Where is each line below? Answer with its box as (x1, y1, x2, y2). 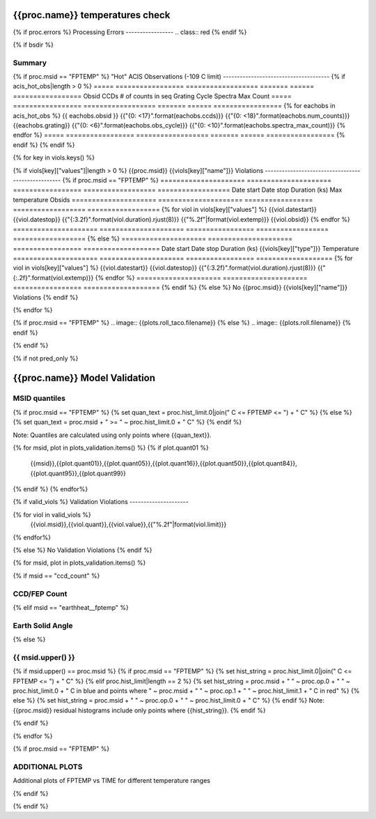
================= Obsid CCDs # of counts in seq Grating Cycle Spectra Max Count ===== (13, 91, 292, 100)
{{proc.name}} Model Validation (13, 372, 156, 384)
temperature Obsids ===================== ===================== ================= (13, 195, 313, 204)
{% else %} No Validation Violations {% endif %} (13, 546, 152, 554)
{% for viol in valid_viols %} (13, 510, 91, 519)
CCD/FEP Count (13, 589, 68, 599)
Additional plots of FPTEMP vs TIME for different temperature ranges (13, 776, 211, 785)
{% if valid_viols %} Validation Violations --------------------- (13, 498, 189, 506)
